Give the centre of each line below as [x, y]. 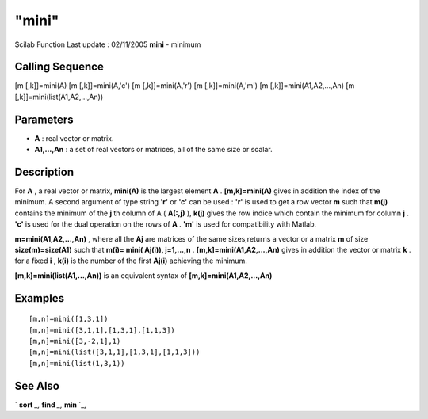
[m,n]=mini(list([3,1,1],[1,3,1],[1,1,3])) [115, 352]
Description [44, 171]
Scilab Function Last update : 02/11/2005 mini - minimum [108, 44]
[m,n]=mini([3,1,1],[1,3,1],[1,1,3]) [102, 330]
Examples [40, 298]
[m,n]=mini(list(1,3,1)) [77, 363]
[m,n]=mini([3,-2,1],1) [75, 341]
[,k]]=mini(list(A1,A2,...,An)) [59, 97]
